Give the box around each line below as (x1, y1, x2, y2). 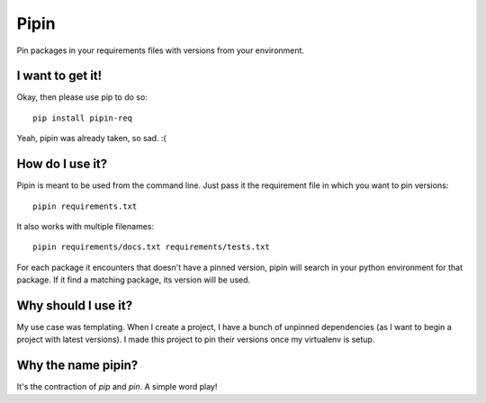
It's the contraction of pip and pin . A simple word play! (16, 381, 218, 392)
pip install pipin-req (32, 112, 133, 123)
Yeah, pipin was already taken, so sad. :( (16, 133, 166, 144)
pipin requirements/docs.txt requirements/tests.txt (32, 242, 270, 252)
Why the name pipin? (16, 358, 139, 373)
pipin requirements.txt (32, 201, 138, 211)
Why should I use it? (16, 298, 133, 313)
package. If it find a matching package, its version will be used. (16, 274, 251, 285)
